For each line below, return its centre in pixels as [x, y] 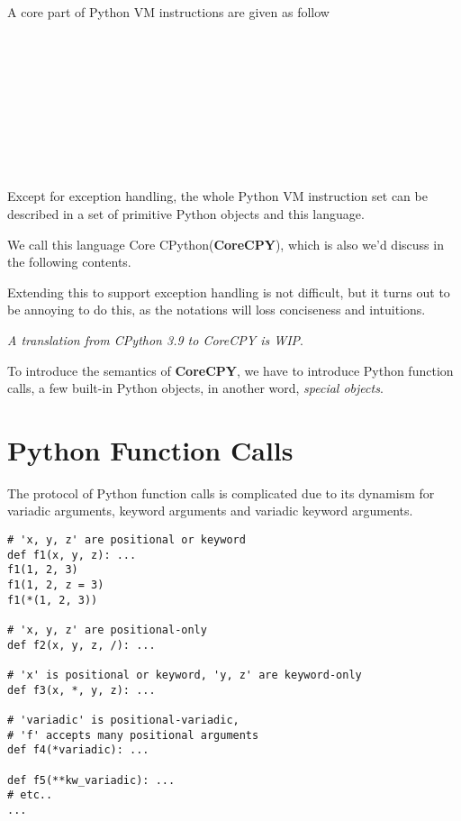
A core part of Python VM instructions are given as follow [168, 12]
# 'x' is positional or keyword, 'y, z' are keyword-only [185, 675]
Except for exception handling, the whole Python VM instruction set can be [217, 196]
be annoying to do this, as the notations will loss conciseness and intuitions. [217, 310]
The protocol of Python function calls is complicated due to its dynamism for [221, 493]
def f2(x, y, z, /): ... [81, 645]
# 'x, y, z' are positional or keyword [127, 540]
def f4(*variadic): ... [78, 750]
